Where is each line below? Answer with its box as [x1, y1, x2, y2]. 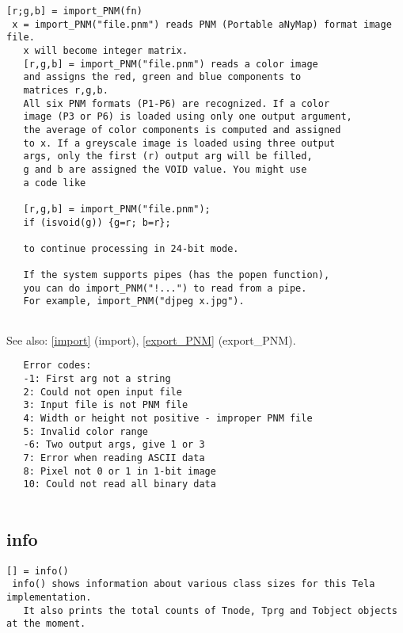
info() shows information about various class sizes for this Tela [12, 578, 375, 590]
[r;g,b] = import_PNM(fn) [6, 6, 143, 17]
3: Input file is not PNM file [23, 399, 188, 411]
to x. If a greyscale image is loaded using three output [23, 137, 336, 149]
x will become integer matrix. [23, 44, 188, 56]
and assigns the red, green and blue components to [23, 71, 302, 83]
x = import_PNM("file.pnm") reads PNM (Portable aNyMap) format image [12, 18, 392, 30]
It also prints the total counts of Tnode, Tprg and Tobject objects [23, 604, 397, 616]
